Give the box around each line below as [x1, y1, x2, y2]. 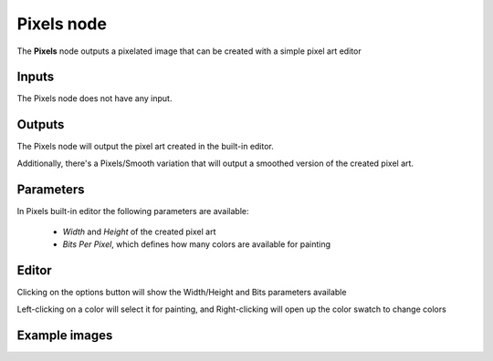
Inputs [16, 69, 55, 85]
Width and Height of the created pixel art [62, 226, 216, 237]
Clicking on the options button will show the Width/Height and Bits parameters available [16, 287, 347, 298]
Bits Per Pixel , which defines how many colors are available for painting [62, 239, 331, 250]
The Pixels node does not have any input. [16, 93, 173, 104]
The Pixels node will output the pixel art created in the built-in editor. [16, 141, 274, 152]
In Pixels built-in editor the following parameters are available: [16, 205, 249, 216]
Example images [16, 327, 113, 343]
